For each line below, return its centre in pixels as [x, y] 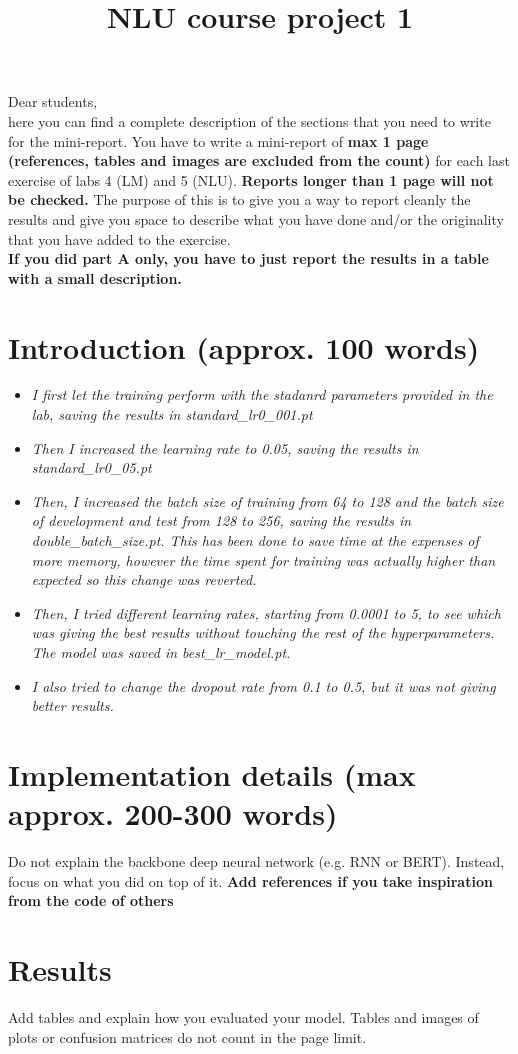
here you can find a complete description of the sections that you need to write [249, 120]
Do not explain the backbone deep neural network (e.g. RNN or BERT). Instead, [256, 861]
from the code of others [91, 900]
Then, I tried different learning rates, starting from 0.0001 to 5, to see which [266, 612]
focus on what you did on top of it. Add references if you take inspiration [250, 880]
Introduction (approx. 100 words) [244, 346]
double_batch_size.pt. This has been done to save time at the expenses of [255, 540]
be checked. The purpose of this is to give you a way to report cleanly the [239, 199]
